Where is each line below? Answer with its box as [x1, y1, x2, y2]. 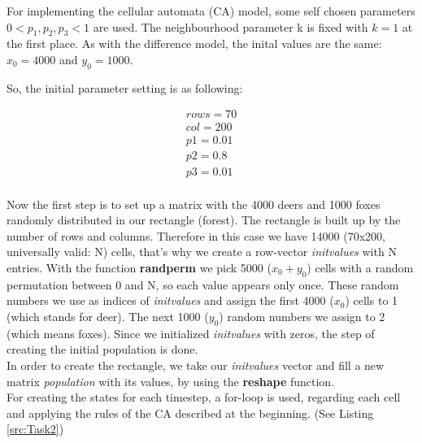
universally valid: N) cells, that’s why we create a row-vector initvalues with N [7, 243, 397, 260]
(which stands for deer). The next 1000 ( [7, 307, 209, 324]
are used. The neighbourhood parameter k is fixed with [93, 18, 368, 35]
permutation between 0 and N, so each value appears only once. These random [7, 276, 399, 293]
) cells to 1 [345, 292, 398, 309]
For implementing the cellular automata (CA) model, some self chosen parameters [7, 2, 415, 19]
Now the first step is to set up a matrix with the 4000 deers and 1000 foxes [7, 195, 381, 212]
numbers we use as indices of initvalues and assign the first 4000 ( [7, 292, 334, 309]
